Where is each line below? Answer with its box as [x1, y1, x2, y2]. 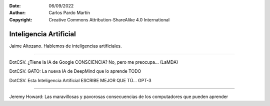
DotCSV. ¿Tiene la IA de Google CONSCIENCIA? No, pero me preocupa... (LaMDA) [9, 59, 178, 65]
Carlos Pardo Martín [48, 10, 90, 16]
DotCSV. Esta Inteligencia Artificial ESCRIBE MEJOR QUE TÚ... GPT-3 [9, 77, 152, 83]
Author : [9, 10, 26, 16]
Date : [9, 3, 21, 8]
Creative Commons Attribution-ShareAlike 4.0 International [48, 16, 170, 22]
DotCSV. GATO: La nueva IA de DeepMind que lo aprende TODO [9, 68, 141, 74]
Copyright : [9, 16, 32, 22]
